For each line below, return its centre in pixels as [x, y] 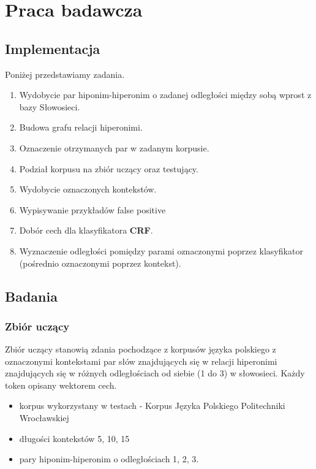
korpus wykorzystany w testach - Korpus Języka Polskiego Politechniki [152, 406]
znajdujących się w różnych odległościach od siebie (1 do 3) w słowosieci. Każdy [155, 373]
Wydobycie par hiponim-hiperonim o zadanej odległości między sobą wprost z [165, 95]
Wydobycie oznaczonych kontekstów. [88, 189]
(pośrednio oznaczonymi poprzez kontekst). [100, 263]
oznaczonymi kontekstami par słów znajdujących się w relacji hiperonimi [141, 361]
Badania [31, 296]
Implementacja [53, 48]
